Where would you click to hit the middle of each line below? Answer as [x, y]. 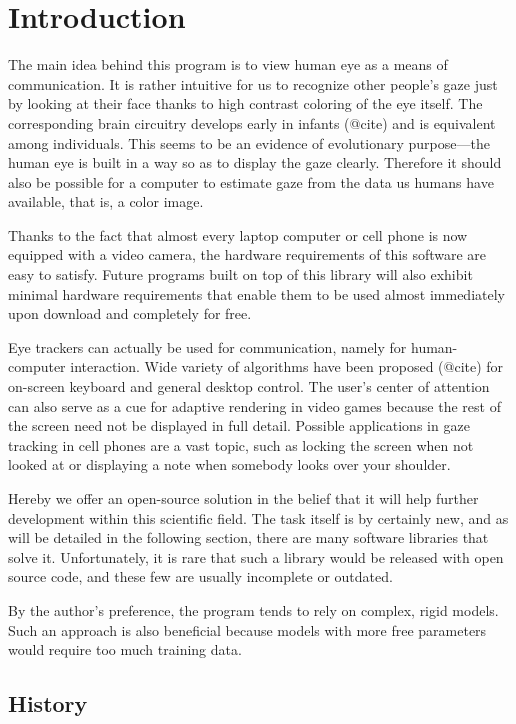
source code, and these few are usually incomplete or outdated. [200, 576]
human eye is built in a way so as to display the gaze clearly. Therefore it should [255, 162]
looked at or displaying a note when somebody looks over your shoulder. [229, 464]
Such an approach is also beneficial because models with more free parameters [247, 629]
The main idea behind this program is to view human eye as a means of [228, 64]
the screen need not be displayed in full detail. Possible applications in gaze [239, 425]
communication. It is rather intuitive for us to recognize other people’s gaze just [253, 83]
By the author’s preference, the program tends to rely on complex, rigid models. [253, 609]
